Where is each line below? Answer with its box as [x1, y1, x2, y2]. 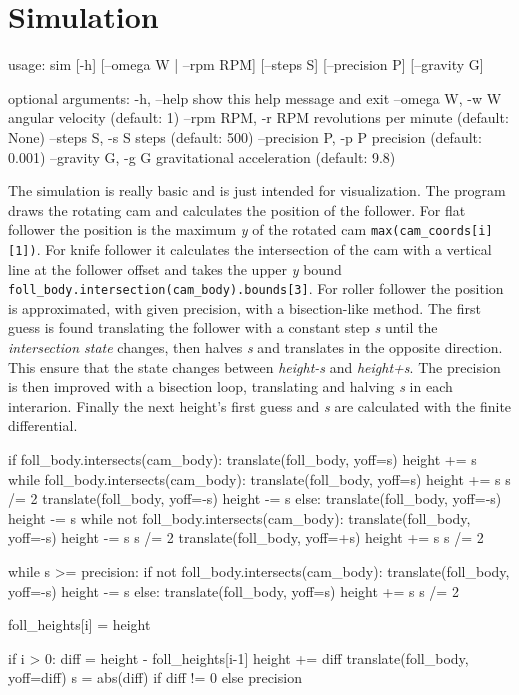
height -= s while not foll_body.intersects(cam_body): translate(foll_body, [8, 507, 471, 528]
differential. [8, 415, 78, 436]
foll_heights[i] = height [8, 614, 151, 635]
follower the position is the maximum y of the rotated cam [8, 219, 367, 240]
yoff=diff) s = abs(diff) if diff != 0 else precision [8, 667, 302, 688]
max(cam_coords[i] [370, 224, 493, 239]
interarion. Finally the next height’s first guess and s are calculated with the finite [8, 395, 512, 416]
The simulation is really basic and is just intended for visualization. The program [8, 180, 506, 201]
